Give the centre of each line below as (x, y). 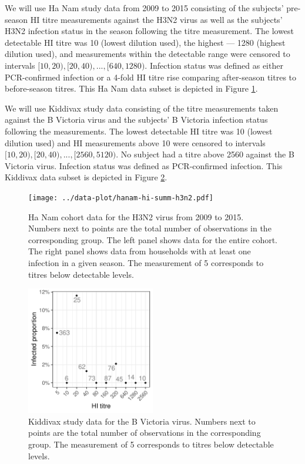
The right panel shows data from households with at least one (140, 251)
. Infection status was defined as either (214, 65)
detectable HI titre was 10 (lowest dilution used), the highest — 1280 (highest (145, 42)
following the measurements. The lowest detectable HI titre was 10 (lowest (139, 131)
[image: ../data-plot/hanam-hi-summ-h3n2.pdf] (121, 198)
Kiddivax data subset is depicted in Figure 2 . (86, 177)
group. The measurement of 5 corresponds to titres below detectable (151, 444)
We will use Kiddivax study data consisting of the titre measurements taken (142, 108)
